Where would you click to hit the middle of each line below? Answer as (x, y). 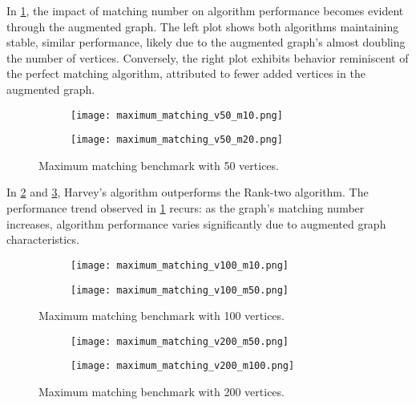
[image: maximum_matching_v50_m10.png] (177, 115)
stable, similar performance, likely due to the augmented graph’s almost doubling (206, 42)
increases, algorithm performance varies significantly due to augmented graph (196, 223)
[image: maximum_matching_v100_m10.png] (180, 265)
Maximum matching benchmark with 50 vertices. (159, 165)
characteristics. (43, 239)
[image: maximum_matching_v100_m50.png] (180, 290)
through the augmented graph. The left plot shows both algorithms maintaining (203, 26)
